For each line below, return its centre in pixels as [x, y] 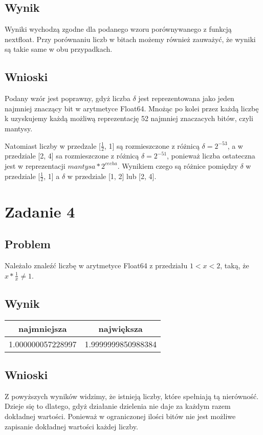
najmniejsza [43, 328]
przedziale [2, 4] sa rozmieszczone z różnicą [72, 156]
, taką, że [235, 265]
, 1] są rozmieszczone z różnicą [152, 145]
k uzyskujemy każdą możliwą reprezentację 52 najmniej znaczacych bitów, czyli [129, 118]
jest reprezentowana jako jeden [186, 98]
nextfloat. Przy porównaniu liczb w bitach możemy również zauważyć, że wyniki [130, 39]
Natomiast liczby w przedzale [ [53, 145]
